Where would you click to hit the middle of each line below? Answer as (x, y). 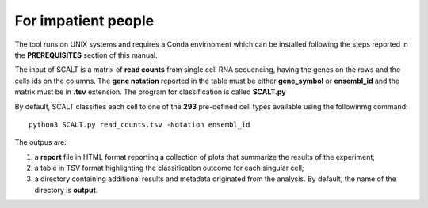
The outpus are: (40, 142)
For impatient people (84, 21)
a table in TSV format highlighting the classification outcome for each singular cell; (169, 168)
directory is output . (66, 190)
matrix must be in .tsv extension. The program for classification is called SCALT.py (150, 92)
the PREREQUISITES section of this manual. (86, 55)
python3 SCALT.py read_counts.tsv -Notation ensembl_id (139, 124)
